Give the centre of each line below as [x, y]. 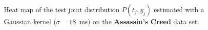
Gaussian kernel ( [30, 21]
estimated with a [179, 9]
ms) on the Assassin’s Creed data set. [139, 21]
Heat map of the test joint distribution [62, 9]
